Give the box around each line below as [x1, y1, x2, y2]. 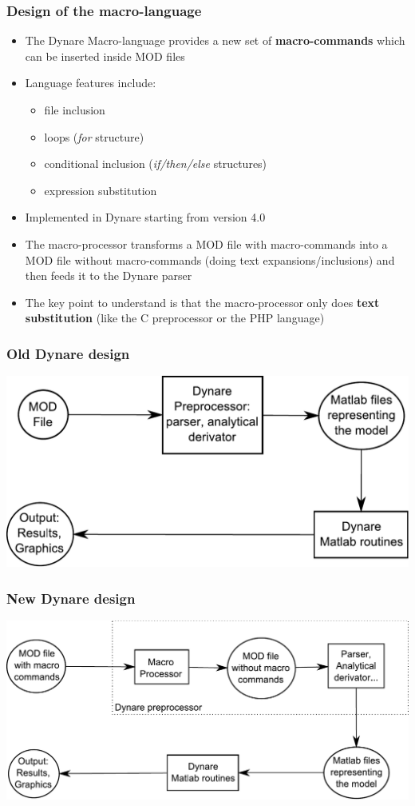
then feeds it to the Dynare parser [25, 267, 192, 284]
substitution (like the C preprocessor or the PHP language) [25, 309, 325, 326]
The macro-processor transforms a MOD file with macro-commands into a [25, 235, 388, 252]
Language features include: [25, 74, 156, 91]
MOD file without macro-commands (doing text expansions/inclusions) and [25, 251, 395, 268]
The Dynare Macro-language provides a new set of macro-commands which [25, 32, 405, 49]
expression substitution [44, 182, 157, 198]
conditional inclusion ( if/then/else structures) [44, 155, 267, 172]
